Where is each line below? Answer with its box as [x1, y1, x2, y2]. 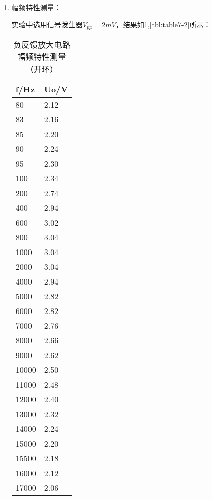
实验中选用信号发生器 [11, 19, 83, 29]
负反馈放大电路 [13, 39, 71, 51]
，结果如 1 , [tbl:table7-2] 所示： [115, 19, 211, 29]
